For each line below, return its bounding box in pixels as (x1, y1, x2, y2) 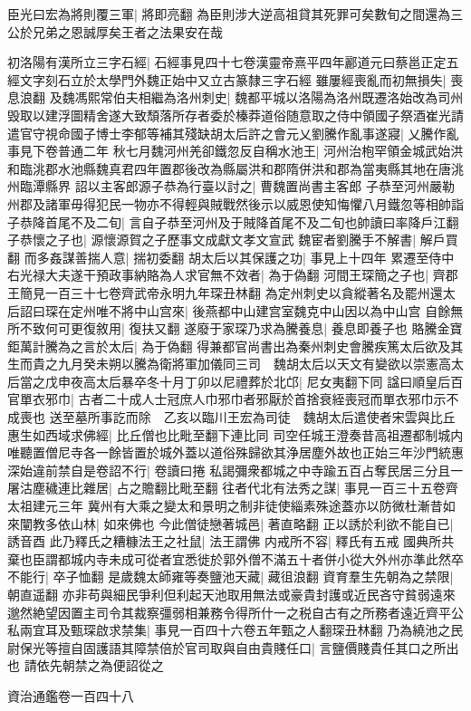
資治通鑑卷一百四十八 (7, 686, 134, 705)
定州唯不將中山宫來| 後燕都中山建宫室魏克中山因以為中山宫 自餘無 (70, 301, 464, 320)
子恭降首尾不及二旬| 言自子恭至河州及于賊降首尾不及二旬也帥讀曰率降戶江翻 (7, 212, 459, 231)
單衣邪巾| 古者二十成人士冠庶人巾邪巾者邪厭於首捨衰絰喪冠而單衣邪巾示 (19, 389, 447, 408)
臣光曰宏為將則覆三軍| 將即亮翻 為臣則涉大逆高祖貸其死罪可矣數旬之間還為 (7, 5, 451, 23)
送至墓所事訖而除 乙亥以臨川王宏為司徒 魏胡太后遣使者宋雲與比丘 (49, 408, 456, 427)
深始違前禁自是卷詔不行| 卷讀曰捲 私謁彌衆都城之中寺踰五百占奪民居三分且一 (7, 460, 464, 479)
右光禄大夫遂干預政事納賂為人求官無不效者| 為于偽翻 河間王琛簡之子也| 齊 (7, 265, 446, 284)
